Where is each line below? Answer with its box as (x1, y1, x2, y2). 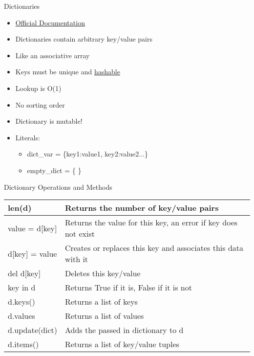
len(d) (8, 202, 32, 214)
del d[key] (8, 267, 41, 279)
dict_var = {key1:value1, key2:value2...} (27, 149, 148, 159)
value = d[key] (8, 222, 57, 234)
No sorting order (15, 99, 65, 110)
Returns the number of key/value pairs (64, 202, 219, 214)
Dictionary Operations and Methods (4, 181, 112, 192)
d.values (8, 310, 35, 322)
